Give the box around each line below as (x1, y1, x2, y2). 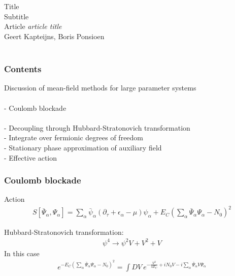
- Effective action (4, 152, 57, 163)
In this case (4, 248, 40, 258)
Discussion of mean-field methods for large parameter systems (4, 82, 196, 93)
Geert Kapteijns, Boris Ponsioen (4, 31, 105, 41)
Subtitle (4, 11, 29, 21)
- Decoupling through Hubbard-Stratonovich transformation (4, 122, 190, 133)
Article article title (4, 21, 62, 32)
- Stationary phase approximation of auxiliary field (4, 142, 162, 152)
